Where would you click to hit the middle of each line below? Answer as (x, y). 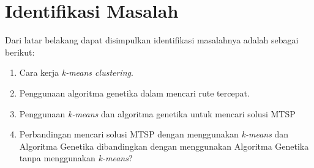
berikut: (20, 52)
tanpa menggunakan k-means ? (76, 158)
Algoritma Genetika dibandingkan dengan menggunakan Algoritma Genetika (164, 146)
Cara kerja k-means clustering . (76, 72)
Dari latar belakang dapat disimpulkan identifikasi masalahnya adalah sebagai (152, 40)
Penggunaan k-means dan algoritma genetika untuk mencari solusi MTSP (157, 113)
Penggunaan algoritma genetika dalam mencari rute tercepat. (134, 93)
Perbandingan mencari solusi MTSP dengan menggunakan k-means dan (154, 134)
